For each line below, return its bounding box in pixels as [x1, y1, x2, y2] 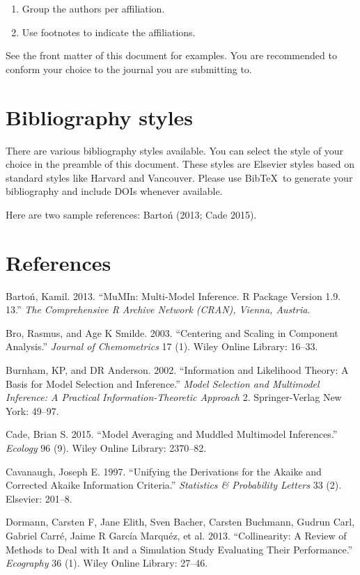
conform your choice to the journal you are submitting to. [6, 61, 252, 76]
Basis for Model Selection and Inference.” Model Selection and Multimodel [6, 376, 320, 391]
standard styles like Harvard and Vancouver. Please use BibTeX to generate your [6, 170, 353, 184]
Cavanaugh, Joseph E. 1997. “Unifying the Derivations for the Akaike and [6, 464, 322, 478]
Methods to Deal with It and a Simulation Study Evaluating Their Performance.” [6, 542, 353, 556]
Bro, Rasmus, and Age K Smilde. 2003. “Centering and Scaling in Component [6, 325, 338, 340]
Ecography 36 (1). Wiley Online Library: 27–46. [6, 556, 208, 570]
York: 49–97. [6, 403, 59, 418]
